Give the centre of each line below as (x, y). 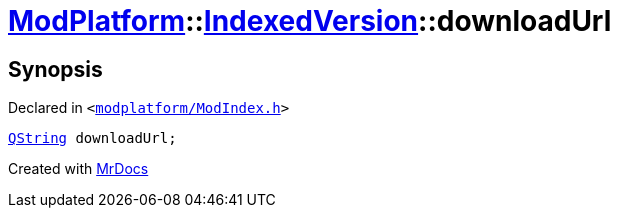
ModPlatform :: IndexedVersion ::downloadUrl (310, 21)
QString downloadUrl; (92, 138)
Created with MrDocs (78, 169)
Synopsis (55, 69)
